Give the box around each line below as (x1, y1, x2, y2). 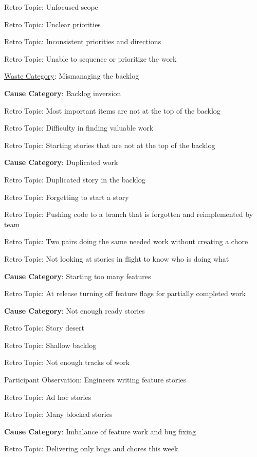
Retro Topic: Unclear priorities (4, 19, 101, 29)
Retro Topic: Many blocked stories (4, 409, 113, 419)
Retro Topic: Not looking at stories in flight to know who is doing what (4, 253, 229, 264)
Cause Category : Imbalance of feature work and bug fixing (4, 426, 196, 436)
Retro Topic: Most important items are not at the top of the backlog (4, 105, 221, 116)
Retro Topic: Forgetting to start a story (4, 191, 129, 202)
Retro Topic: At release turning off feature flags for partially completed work (4, 288, 246, 299)
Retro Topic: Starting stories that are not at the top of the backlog (4, 139, 215, 150)
